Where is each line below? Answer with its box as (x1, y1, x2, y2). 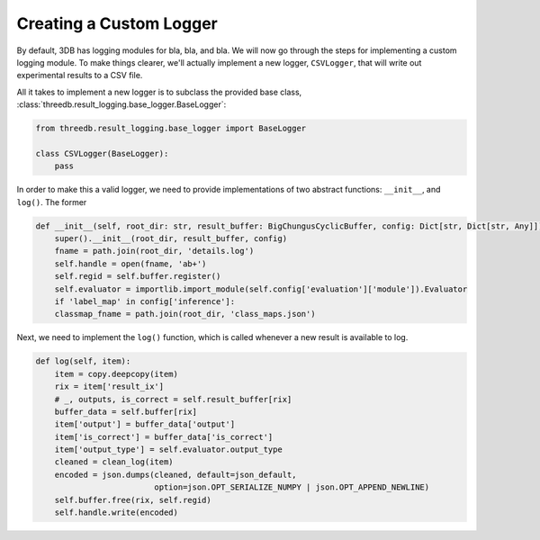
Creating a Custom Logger (16, 13, 218, 33)
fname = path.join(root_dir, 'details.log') (54, 246, 255, 256)
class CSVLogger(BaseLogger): (35, 148, 169, 158)
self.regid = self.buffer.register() (54, 271, 221, 282)
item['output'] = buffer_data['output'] (54, 419, 236, 429)
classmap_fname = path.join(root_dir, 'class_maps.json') (54, 309, 316, 319)
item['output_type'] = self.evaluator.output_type (54, 445, 283, 454)
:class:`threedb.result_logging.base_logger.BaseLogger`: (16, 99, 227, 110)
